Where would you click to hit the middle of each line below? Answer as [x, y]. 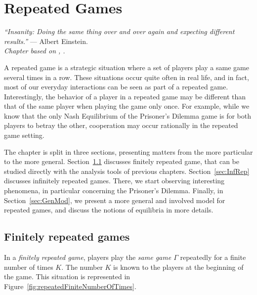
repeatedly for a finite [213, 257]
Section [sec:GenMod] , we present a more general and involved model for [115, 200]
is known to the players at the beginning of [178, 267]
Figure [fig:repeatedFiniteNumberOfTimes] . [70, 286]
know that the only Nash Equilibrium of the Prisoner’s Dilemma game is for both [128, 115]
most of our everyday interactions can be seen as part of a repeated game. [116, 87]
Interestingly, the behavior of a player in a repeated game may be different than [125, 96]
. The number [82, 267]
